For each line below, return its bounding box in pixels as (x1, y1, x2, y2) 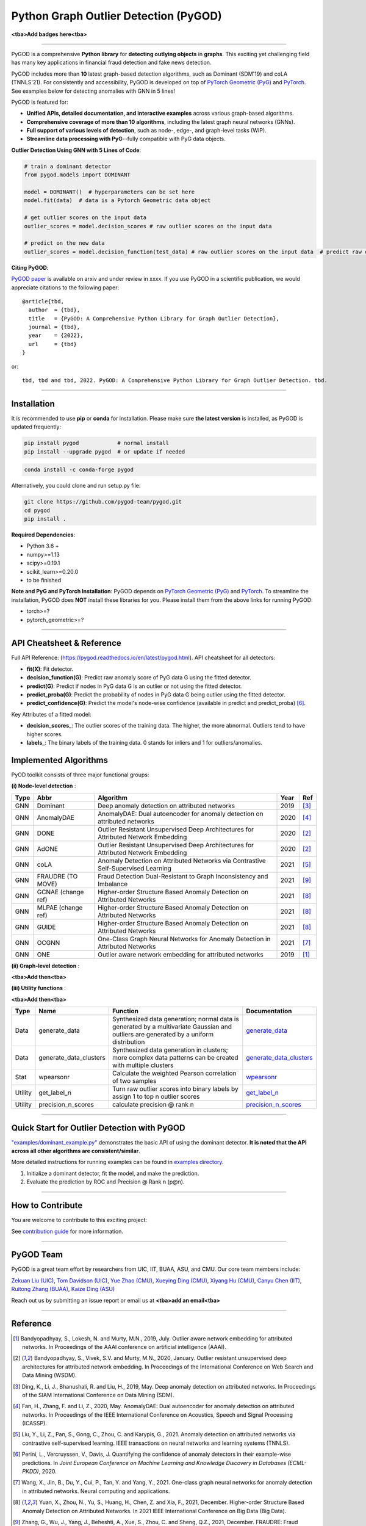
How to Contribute (11, 1200, 83, 1211)
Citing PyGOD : (11, 264, 49, 271)
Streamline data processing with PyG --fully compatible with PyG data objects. (26, 135, 226, 143)
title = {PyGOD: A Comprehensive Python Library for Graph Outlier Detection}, (28, 315, 280, 322)
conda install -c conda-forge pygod (24, 466, 134, 473)
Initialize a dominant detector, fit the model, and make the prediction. (26, 1170, 199, 1177)
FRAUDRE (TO (37, 872, 78, 880)
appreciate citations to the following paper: (11, 284, 119, 291)
